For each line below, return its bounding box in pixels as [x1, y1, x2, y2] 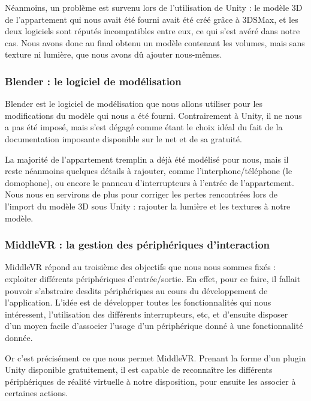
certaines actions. [5, 387, 68, 399]
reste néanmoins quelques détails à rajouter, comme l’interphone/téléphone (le [5, 164, 292, 177]
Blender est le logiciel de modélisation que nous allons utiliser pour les [5, 97, 263, 110]
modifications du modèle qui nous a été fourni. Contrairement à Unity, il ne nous [5, 109, 302, 121]
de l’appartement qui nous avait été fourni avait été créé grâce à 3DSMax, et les [5, 13, 298, 25]
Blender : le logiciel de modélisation [5, 73, 182, 88]
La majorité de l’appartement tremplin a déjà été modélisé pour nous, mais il [5, 152, 289, 165]
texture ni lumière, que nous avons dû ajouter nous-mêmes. [5, 48, 222, 61]
